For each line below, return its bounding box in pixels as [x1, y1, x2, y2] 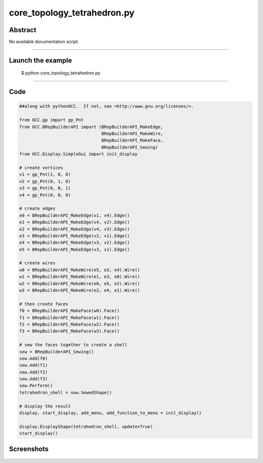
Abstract [9, 26, 37, 34]
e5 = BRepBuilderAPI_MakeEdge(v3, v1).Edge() [19, 246, 130, 252]
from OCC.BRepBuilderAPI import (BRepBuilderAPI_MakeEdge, [19, 124, 163, 130]
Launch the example [9, 56, 72, 64]
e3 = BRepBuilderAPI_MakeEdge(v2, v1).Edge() [19, 233, 130, 239]
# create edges [19, 206, 56, 211]
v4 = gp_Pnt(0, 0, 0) [19, 192, 71, 198]
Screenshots [9, 444, 49, 453]
